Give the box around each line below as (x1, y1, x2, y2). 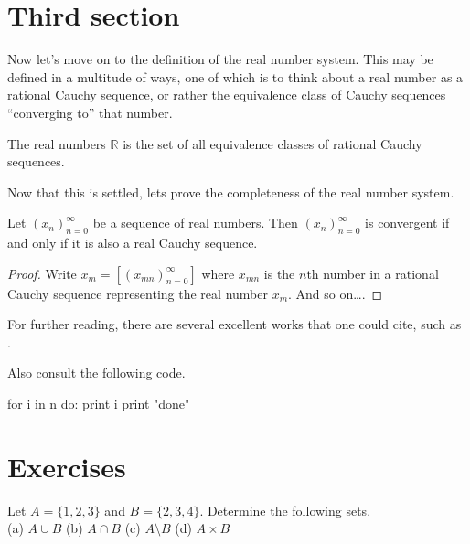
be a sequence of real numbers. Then (92, 213, 298, 232)
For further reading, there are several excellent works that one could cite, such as (7, 315, 462, 334)
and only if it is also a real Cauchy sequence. (7, 233, 258, 252)
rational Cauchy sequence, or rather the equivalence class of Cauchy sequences (7, 85, 446, 104)
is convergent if (365, 213, 450, 232)
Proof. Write (7, 263, 77, 283)
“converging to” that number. (7, 102, 173, 122)
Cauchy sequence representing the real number (7, 283, 268, 303)
